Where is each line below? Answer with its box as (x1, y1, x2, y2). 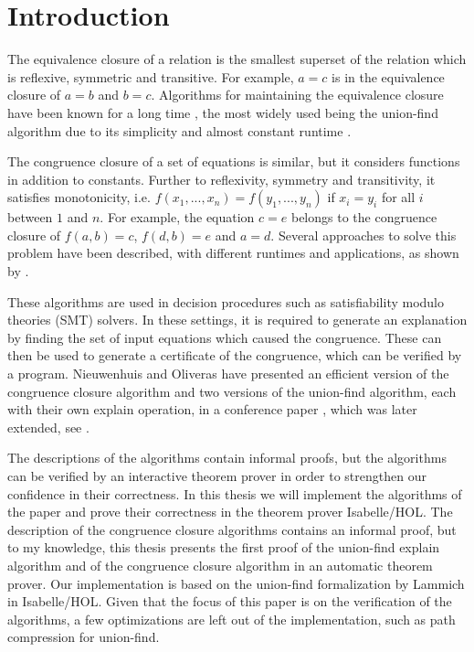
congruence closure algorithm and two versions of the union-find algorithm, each (7, 381, 457, 401)
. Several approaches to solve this (270, 225, 457, 244)
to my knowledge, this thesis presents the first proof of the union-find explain (7, 538, 440, 557)
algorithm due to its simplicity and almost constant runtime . (7, 121, 352, 140)
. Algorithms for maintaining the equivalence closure (151, 85, 444, 104)
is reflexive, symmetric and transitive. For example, (7, 67, 294, 86)
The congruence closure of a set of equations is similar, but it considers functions (7, 152, 460, 171)
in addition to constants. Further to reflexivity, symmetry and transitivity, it (7, 169, 436, 188)
